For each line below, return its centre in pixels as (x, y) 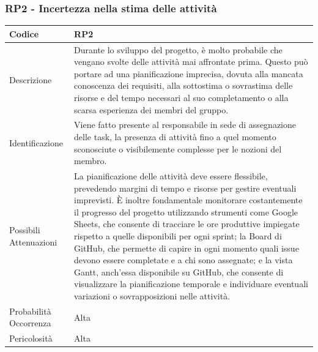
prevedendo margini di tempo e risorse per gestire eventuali (185, 188)
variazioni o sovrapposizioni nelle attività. (152, 295)
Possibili (25, 230)
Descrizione (31, 79)
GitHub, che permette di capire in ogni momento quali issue (187, 248)
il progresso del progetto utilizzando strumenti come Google (186, 212)
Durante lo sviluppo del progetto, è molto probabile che (178, 49)
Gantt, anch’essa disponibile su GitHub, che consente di (179, 271)
